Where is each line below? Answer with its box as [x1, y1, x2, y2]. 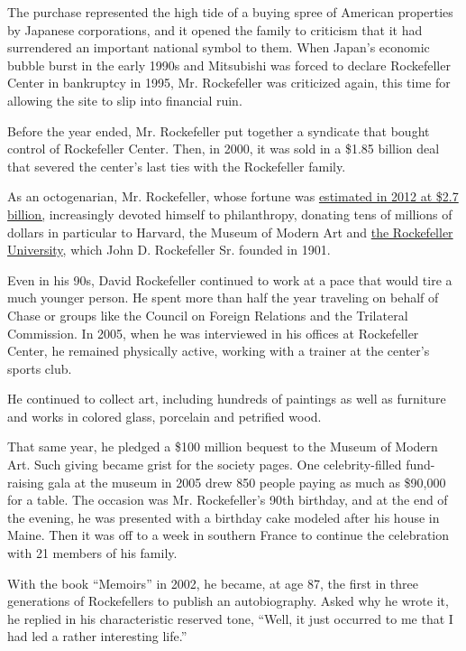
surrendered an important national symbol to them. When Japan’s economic [7, 38, 430, 57]
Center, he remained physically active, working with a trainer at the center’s [7, 341, 430, 360]
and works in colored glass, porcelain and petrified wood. [7, 406, 322, 425]
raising [7, 472, 44, 491]
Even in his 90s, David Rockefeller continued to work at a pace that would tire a [7, 270, 452, 289]
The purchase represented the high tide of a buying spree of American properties [7, 3, 453, 21]
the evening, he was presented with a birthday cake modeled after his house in [7, 507, 440, 526]
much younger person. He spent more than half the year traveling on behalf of [7, 288, 439, 307]
